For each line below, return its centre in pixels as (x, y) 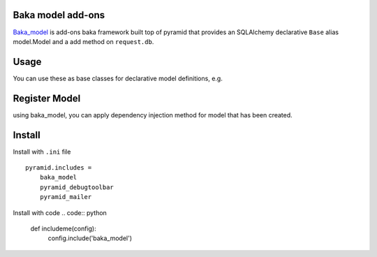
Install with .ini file (42, 152)
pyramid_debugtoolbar (77, 187)
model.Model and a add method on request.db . (83, 41)
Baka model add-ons (59, 15)
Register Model (47, 98)
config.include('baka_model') (90, 238)
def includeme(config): (64, 228)
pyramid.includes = (59, 168)
